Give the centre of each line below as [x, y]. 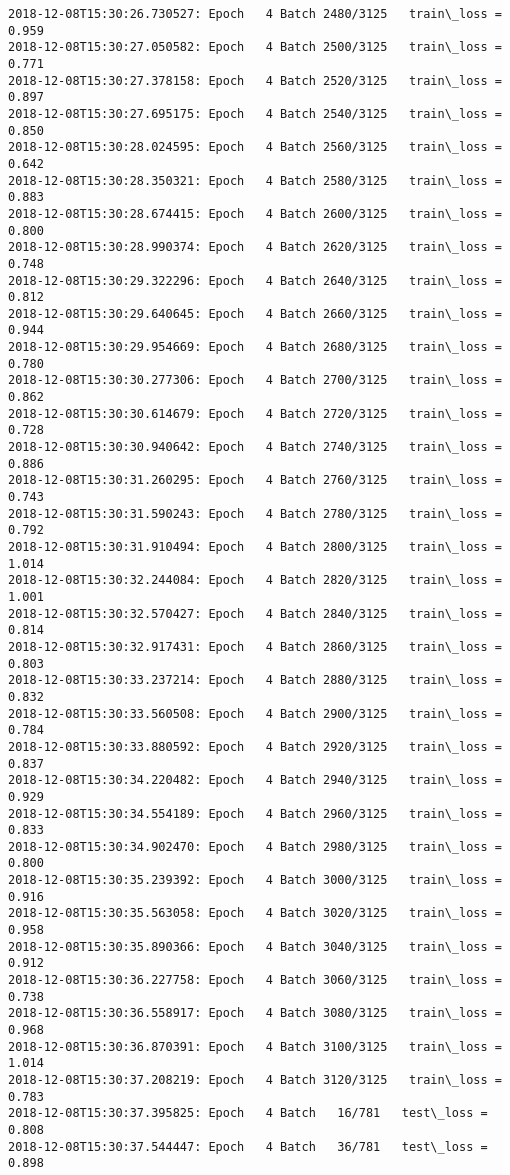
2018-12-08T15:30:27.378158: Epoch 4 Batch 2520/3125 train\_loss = [255, 80]
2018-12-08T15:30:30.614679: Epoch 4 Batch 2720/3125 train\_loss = [255, 413]
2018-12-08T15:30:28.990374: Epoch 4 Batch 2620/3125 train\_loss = [255, 247]
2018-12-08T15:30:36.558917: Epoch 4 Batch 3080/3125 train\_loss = [255, 1013]
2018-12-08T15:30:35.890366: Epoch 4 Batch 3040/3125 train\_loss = [255, 946]
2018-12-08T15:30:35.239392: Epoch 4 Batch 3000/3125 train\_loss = [255, 880]
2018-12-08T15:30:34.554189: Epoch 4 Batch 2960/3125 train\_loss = [255, 813]
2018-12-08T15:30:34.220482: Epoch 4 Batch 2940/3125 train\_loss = [255, 780]
